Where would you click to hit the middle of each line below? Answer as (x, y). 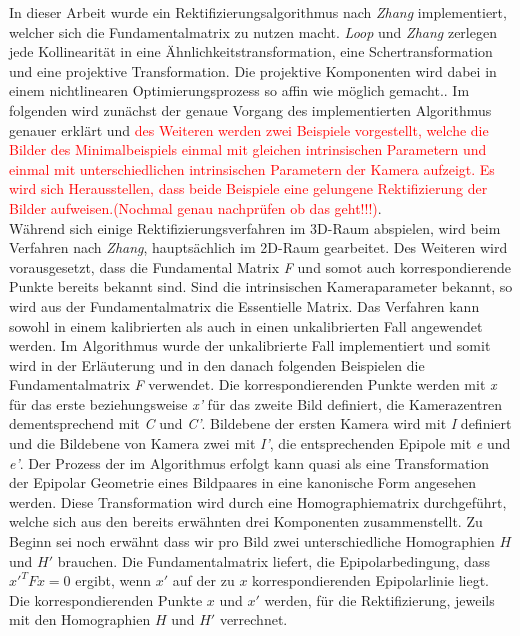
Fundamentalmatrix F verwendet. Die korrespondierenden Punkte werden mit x (253, 384)
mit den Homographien (80, 619)
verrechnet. (253, 619)
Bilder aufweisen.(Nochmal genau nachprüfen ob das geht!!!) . (195, 207)
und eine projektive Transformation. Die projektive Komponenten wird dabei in (253, 70)
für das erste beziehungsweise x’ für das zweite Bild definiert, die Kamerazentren (256, 403)
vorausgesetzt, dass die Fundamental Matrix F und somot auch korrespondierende (260, 266)
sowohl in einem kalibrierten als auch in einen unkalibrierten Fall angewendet (246, 325)
